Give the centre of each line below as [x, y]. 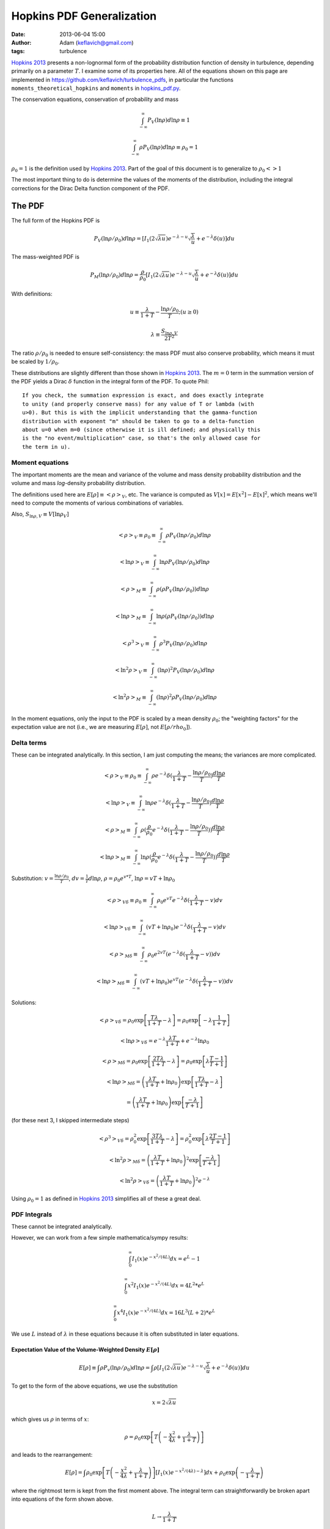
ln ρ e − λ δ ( [158, 802]
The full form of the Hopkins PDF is [56, 220]
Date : [18, 34]
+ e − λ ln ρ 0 [195, 1041]
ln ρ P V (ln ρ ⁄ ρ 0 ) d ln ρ [185, 563]
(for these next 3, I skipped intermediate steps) [70, 1120]
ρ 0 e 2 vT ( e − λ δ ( [167, 954]
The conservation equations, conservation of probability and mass [95, 99]
